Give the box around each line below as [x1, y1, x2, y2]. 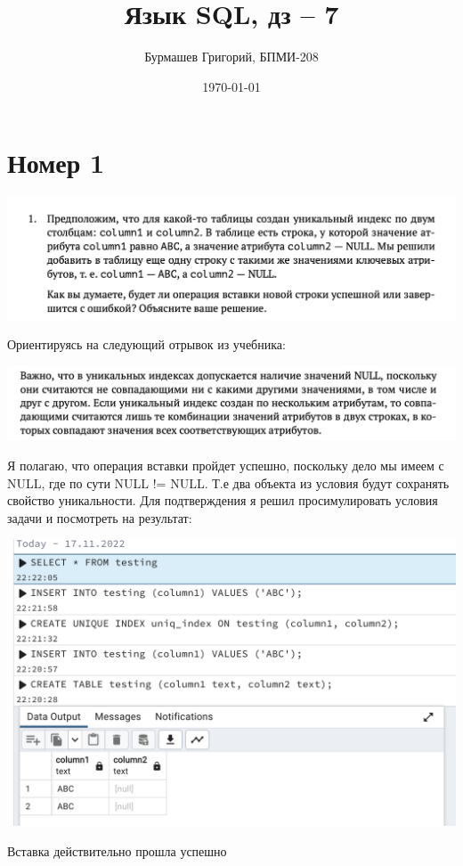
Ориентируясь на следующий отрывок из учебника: [7, 335, 286, 354]
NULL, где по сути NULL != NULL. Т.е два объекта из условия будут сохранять [7, 473, 450, 492]
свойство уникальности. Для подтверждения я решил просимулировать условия [7, 491, 438, 510]
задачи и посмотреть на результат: [7, 508, 192, 527]
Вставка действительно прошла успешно [7, 841, 227, 860]
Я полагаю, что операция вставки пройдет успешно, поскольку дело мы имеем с [7, 456, 444, 475]
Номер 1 [7, 144, 105, 181]
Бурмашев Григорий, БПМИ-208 [144, 47, 319, 66]
